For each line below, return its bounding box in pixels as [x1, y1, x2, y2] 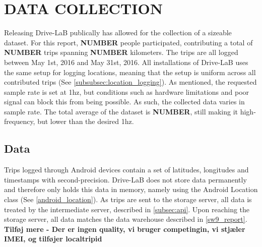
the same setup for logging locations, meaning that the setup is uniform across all [4, 67, 256, 77]
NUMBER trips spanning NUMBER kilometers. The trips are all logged [4, 47, 238, 57]
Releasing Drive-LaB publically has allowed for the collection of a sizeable [4, 27, 232, 38]
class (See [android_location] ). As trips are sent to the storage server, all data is [4, 194, 252, 205]
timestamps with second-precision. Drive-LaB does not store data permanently [4, 174, 247, 184]
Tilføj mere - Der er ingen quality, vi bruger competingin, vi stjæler [4, 223, 245, 234]
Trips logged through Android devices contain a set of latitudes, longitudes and [4, 164, 249, 175]
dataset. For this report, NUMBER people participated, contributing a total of [4, 37, 253, 47]
